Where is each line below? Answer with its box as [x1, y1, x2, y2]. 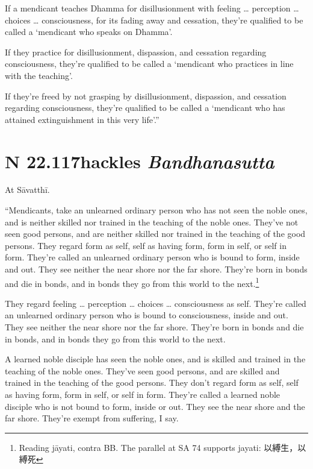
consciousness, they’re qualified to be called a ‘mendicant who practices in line [5, 57, 294, 70]
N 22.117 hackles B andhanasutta [5, 148, 274, 174]
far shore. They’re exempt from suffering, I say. [5, 412, 179, 424]
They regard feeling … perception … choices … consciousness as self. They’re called [5, 297, 306, 309]
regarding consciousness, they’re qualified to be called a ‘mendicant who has [5, 101, 285, 114]
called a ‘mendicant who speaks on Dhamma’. [5, 25, 173, 38]
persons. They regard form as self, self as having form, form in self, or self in [5, 239, 287, 251]
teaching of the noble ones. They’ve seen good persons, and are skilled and [5, 364, 280, 377]
